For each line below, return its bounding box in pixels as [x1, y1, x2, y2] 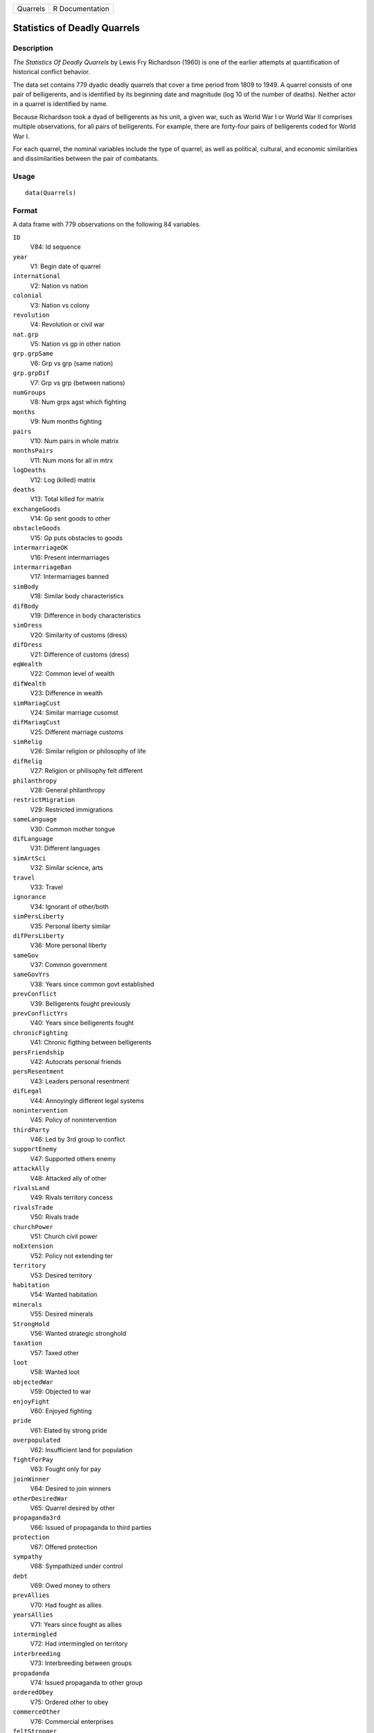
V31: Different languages [30, 844, 100, 853]
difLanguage [12, 835, 53, 842]
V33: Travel [30, 882, 64, 891]
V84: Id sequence [30, 243, 81, 251]
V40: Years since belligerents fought [30, 1019, 134, 1027]
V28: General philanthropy [30, 786, 105, 794]
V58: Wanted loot [30, 1368, 80, 1376]
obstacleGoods [12, 524, 61, 532]
